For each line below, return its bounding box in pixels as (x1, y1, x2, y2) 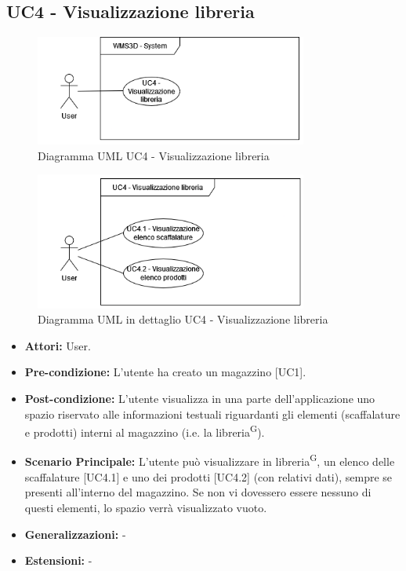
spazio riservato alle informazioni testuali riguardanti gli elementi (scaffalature (24, 405, 401, 422)
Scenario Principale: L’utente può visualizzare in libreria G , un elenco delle (24, 451, 395, 470)
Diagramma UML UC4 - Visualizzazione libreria (38, 147, 270, 163)
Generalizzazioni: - (24, 525, 126, 542)
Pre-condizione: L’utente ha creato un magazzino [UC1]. (24, 364, 306, 380)
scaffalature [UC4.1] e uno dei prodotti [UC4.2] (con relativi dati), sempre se (24, 468, 393, 485)
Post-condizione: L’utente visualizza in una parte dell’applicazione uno (24, 390, 375, 407)
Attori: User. (24, 337, 91, 353)
